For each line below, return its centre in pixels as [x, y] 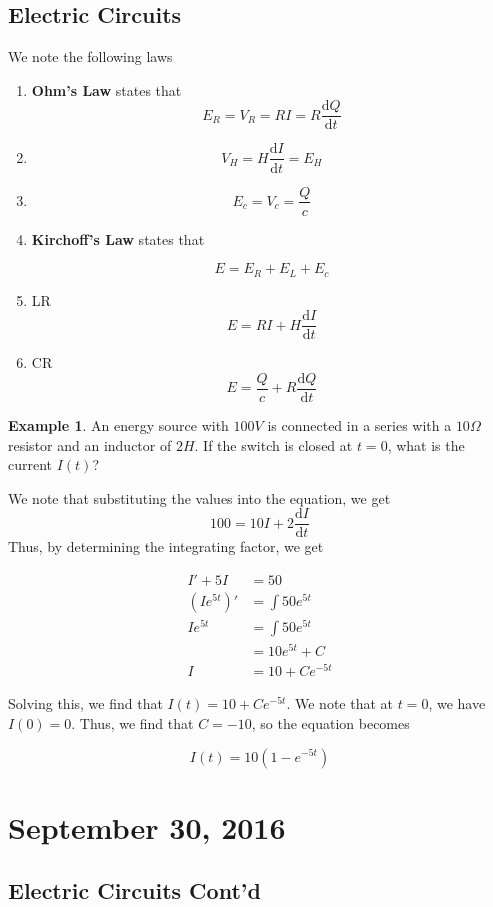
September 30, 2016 [147, 826]
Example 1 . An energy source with [118, 424]
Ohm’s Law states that [106, 89]
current [30, 464]
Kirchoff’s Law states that [118, 238]
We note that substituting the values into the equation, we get [199, 497]
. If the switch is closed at [273, 444]
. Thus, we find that [132, 722]
